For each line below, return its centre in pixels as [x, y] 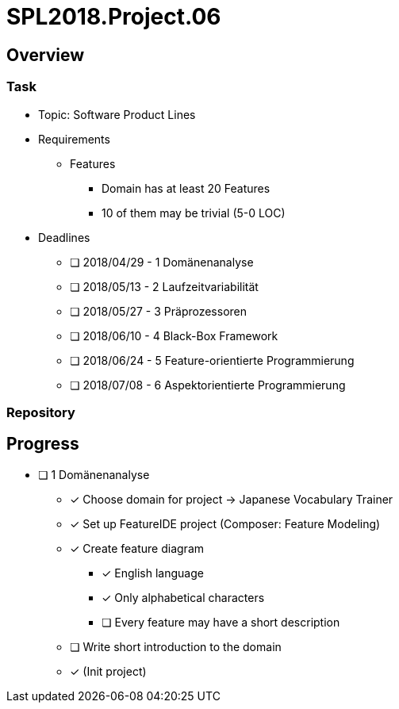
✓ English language [153, 573]
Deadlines [64, 237]
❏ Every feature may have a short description [221, 622]
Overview [46, 55]
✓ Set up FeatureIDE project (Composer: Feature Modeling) [225, 523]
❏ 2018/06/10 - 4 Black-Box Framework [174, 335]
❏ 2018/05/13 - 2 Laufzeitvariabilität [164, 286]
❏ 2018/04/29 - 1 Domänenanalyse [162, 262]
